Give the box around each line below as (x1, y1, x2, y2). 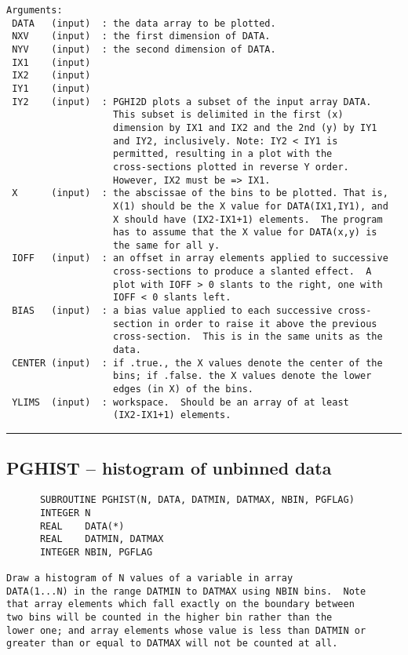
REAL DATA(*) (39, 520, 125, 532)
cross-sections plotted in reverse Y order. (113, 161, 349, 173)
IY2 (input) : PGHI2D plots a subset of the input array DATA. (12, 96, 372, 107)
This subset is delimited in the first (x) (113, 109, 344, 121)
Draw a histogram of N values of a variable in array (6, 573, 293, 584)
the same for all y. (113, 239, 220, 251)
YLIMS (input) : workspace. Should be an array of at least (12, 396, 349, 408)
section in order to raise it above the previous (113, 318, 377, 329)
